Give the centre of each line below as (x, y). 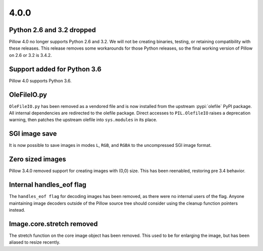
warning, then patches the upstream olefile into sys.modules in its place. (83, 120)
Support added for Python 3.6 (55, 69)
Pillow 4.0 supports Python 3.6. (40, 81)
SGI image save (33, 134)
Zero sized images (38, 159)
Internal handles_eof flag (48, 185)
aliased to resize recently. (35, 242)
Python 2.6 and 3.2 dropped (52, 30)
